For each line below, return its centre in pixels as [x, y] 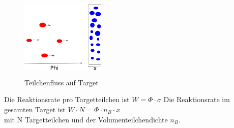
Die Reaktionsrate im [197, 99]
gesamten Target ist [35, 109]
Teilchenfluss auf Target [62, 82]
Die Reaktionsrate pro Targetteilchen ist [67, 99]
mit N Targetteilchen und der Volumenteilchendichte [86, 119]
